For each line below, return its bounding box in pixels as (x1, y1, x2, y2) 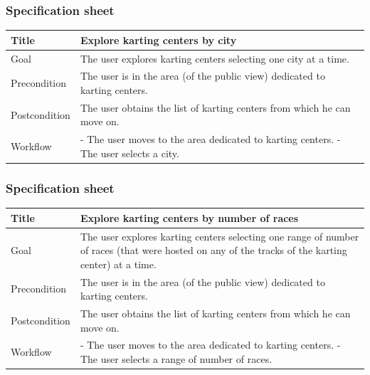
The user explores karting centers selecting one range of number (80, 228, 359, 243)
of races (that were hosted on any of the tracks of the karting (80, 243, 347, 258)
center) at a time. (80, 256, 157, 271)
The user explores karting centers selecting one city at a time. (80, 51, 349, 65)
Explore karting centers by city (80, 32, 237, 47)
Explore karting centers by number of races (80, 210, 299, 225)
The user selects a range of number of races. (80, 352, 273, 366)
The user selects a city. (80, 145, 179, 160)
